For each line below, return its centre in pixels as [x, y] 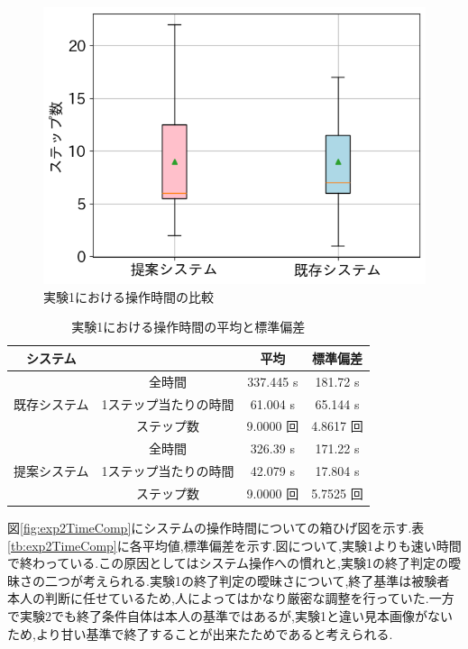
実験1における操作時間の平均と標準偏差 [188, 327]
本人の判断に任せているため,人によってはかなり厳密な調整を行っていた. [218, 598]
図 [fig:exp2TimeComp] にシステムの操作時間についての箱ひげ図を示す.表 [216, 527]
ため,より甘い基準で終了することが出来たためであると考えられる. [200, 633]
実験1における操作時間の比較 [128, 296]
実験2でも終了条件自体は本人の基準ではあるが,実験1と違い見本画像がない [236, 615]
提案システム [51, 471]
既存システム [51, 403]
